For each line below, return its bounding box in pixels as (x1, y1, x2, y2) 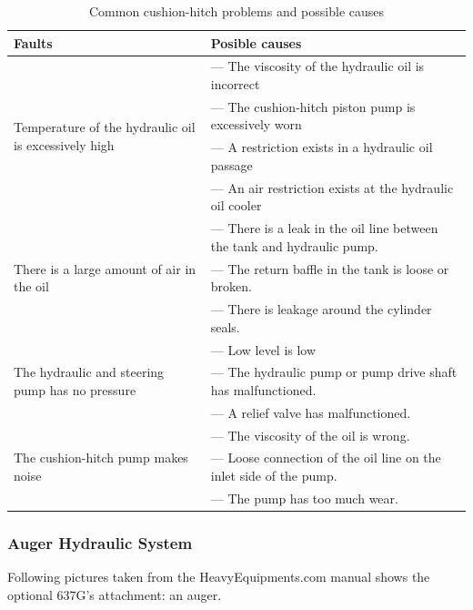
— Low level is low (210, 340, 317, 359)
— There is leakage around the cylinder (210, 300, 432, 319)
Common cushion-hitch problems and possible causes (88, 2, 385, 20)
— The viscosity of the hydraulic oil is (210, 56, 425, 76)
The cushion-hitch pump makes (14, 448, 188, 467)
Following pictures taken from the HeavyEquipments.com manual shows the (7, 567, 430, 586)
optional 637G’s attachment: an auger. (7, 585, 222, 604)
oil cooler (210, 196, 262, 215)
